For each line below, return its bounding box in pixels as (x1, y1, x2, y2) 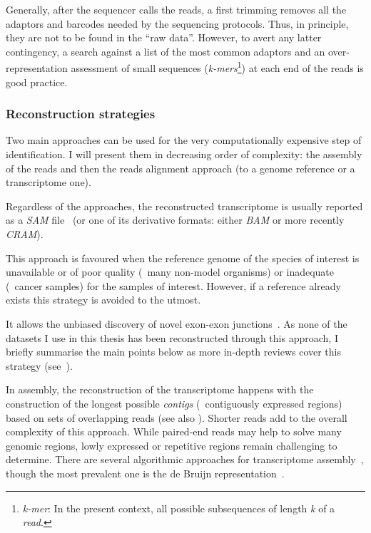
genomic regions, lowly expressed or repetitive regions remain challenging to (6, 438, 337, 452)
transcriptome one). (6, 175, 91, 190)
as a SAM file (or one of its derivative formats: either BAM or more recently (6, 212, 345, 227)
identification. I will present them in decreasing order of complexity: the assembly (6, 147, 362, 162)
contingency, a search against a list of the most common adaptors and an (6, 43, 325, 58)
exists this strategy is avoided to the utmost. (6, 292, 201, 307)
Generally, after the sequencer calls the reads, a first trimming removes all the (6, 2, 347, 16)
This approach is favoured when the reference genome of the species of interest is (6, 250, 360, 265)
